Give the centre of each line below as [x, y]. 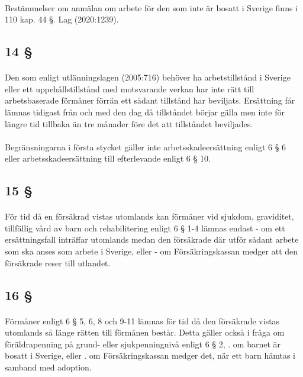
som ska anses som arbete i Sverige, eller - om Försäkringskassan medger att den [151, 251]
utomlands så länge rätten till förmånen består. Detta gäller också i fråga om [145, 332]
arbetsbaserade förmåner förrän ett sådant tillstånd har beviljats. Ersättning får [150, 100]
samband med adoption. [48, 367]
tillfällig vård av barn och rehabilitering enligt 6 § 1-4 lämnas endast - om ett [145, 228]
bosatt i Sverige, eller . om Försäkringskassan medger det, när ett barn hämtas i [150, 355]
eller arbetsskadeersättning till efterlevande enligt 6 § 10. [108, 158]
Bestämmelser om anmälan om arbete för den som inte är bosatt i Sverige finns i [151, 7]
